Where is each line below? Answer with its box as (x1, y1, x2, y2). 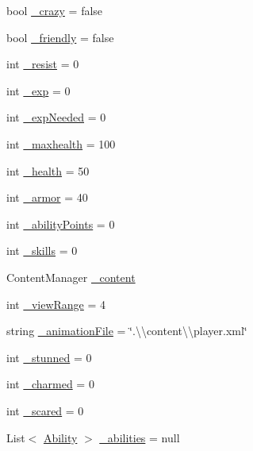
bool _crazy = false (6, 2, 103, 18)
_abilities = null (99, 429, 180, 445)
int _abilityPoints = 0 (6, 215, 115, 232)
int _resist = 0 (6, 56, 79, 72)
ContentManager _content (6, 268, 136, 285)
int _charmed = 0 (6, 376, 94, 392)
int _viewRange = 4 (6, 295, 106, 312)
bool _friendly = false (6, 29, 114, 45)
